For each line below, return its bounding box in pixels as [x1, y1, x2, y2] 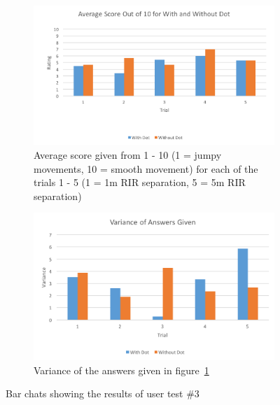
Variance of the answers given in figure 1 [34, 362, 209, 377]
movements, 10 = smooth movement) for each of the [34, 161, 258, 176]
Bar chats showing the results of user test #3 [6, 386, 199, 401]
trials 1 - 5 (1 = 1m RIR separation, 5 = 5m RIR [34, 175, 246, 190]
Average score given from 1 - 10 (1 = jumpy [34, 148, 222, 162]
